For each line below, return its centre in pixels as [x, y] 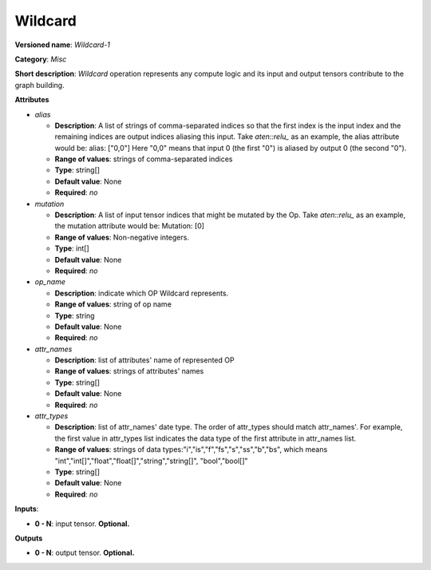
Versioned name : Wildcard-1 [63, 45]
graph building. [40, 85]
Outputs [29, 538]
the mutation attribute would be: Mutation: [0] [130, 226]
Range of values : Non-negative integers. [122, 237]
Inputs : [27, 509]
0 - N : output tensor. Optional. [85, 553]
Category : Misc [41, 59]
